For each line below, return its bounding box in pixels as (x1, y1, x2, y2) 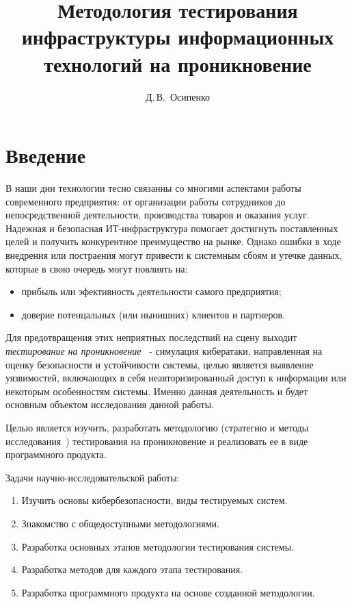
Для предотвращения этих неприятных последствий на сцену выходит (5, 330, 297, 344)
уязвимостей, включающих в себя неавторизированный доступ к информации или (5, 370, 347, 385)
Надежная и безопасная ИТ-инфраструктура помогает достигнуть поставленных (5, 221, 338, 235)
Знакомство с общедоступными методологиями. (21, 516, 219, 530)
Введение (5, 141, 86, 169)
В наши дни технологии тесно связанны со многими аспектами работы (5, 181, 301, 195)
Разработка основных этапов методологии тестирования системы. (21, 539, 294, 553)
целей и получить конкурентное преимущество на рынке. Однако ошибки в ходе (5, 234, 341, 249)
